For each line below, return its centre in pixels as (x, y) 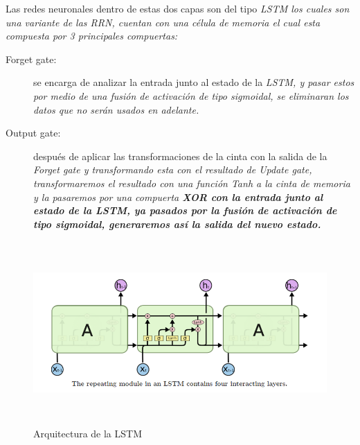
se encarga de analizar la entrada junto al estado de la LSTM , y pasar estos (194, 82)
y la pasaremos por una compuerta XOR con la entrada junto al (178, 197)
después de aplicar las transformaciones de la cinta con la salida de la (180, 156)
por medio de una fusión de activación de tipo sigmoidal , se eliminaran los (191, 95)
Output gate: (33, 133)
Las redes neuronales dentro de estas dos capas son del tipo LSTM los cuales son (178, 8)
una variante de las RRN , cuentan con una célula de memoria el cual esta (163, 22)
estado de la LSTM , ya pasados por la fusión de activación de (185, 210)
